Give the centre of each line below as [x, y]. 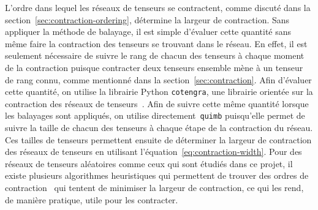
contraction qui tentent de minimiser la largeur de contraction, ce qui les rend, [154, 188]
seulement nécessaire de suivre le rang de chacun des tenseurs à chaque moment [155, 55]
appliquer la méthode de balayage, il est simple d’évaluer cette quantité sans [148, 32]
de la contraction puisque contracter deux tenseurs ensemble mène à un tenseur [154, 67]
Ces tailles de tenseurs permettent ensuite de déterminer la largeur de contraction [158, 139]
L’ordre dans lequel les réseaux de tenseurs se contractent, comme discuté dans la [158, 7]
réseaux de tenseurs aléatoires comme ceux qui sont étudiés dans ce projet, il [149, 163]
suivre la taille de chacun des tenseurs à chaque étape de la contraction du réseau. [159, 128]
